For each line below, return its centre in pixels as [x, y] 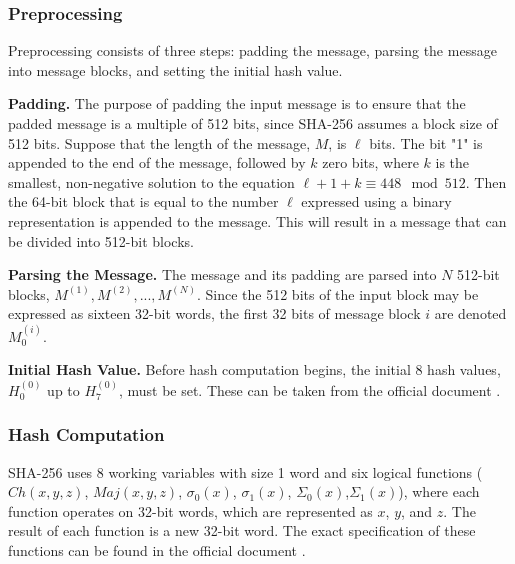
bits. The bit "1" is [426, 142]
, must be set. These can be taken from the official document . [309, 389]
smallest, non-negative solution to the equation [151, 181]
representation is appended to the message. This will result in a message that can [257, 220]
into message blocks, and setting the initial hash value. [175, 69]
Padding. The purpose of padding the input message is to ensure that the [237, 103]
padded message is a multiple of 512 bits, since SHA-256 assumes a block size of [253, 123]
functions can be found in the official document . [157, 549]
